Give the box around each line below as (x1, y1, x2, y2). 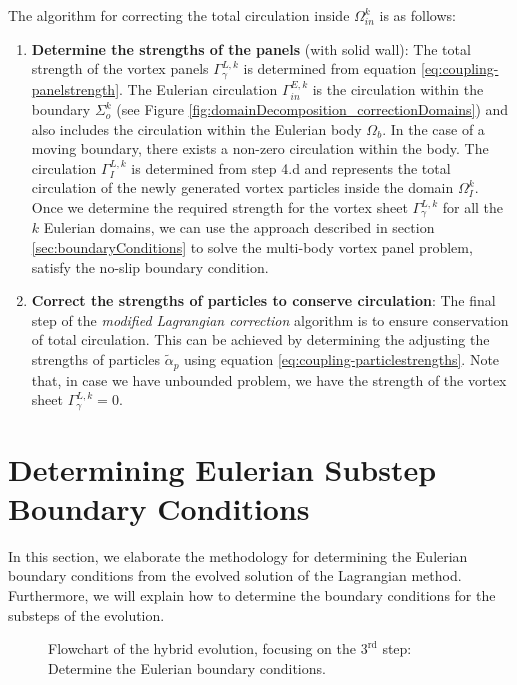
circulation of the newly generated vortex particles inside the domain (31, 177, 454, 198)
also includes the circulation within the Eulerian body (31, 118, 362, 139)
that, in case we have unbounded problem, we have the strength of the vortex (31, 369, 507, 390)
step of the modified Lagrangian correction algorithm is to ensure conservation (31, 309, 509, 330)
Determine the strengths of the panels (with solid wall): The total (31, 38, 471, 59)
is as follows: (379, 5, 456, 25)
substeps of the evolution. (8, 604, 165, 625)
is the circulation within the (312, 78, 484, 99)
